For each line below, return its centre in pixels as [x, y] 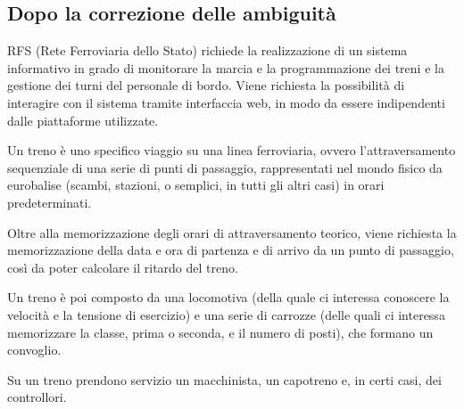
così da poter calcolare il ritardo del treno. [123, 267]
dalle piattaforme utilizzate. [83, 120]
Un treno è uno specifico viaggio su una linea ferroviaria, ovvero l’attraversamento [232, 150]
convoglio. [34, 350]
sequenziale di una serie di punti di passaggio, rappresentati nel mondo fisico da [225, 167]
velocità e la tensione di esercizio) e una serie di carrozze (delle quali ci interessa [226, 314]
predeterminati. [50, 202]
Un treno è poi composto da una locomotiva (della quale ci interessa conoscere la [228, 297]
